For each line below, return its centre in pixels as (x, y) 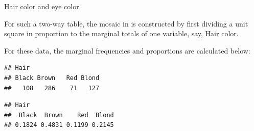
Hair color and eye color (42, 6)
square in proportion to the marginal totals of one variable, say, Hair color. (121, 33)
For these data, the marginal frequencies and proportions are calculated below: (127, 50)
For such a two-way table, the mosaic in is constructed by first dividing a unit (126, 23)
